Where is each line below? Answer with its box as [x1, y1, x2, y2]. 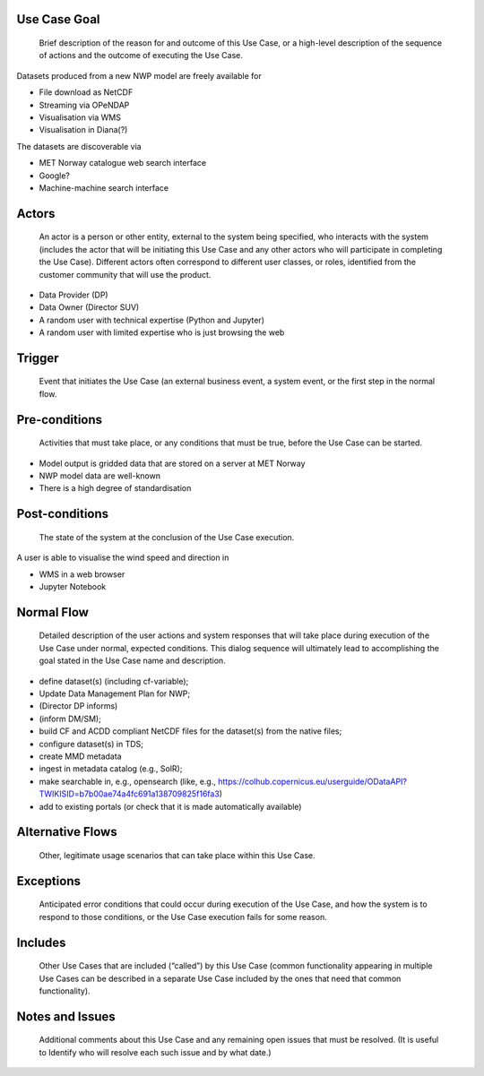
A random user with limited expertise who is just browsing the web [39, 327, 285, 338]
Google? [39, 170, 71, 181]
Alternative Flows [16, 824, 117, 839]
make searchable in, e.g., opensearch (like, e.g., [39, 776, 217, 787]
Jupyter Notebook [39, 581, 107, 592]
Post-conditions [16, 506, 109, 521]
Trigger [16, 350, 59, 366]
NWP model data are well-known [39, 470, 161, 481]
